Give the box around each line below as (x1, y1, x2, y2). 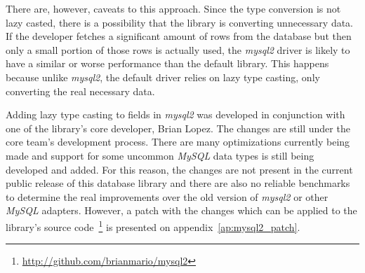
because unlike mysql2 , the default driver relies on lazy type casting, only (6, 69, 320, 84)
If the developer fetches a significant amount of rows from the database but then (6, 29, 352, 43)
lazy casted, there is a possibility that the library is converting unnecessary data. (6, 15, 354, 29)
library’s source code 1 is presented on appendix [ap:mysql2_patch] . (6, 217, 300, 234)
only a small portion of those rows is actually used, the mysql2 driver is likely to (6, 42, 350, 57)
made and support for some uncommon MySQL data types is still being (6, 148, 314, 162)
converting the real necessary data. (6, 83, 155, 98)
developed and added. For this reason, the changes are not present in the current (6, 162, 353, 176)
